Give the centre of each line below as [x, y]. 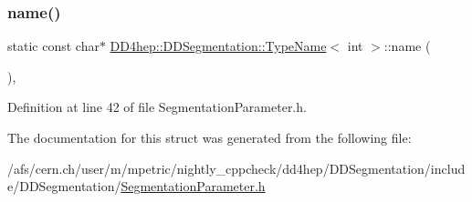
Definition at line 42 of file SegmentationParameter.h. [157, 107]
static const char [53, 46]
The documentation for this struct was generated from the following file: [210, 137]
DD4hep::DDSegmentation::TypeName [218, 46]
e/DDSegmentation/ [64, 186]
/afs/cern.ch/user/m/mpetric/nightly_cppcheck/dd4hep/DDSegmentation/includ [236, 168]
